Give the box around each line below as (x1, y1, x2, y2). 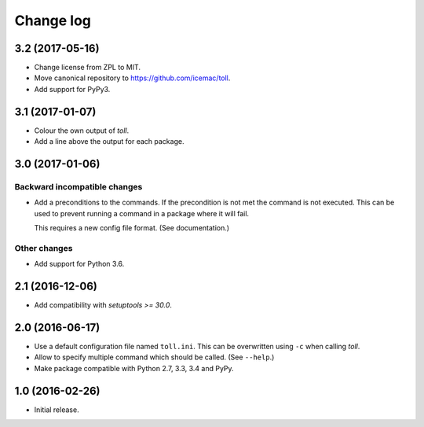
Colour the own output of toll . (34, 126, 130, 135)
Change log (14, 12, 92, 29)
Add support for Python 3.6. (34, 260, 125, 269)
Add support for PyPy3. (34, 84, 111, 94)
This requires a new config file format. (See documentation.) (34, 223, 230, 233)
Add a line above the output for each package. (34, 137, 185, 146)
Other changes (14, 242, 73, 253)
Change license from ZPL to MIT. (34, 63, 141, 72)
